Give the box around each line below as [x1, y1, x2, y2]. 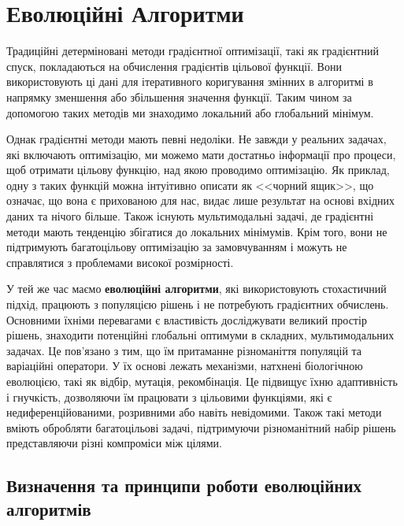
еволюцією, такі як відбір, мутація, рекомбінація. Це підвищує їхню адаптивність [6, 373, 398, 389]
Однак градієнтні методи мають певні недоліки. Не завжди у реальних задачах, [6, 131, 387, 147]
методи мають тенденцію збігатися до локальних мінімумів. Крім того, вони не [6, 223, 387, 239]
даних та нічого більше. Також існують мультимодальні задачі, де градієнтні [6, 208, 374, 224]
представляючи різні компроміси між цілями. [6, 435, 222, 451]
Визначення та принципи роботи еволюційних [6, 473, 361, 498]
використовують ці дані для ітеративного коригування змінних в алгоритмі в [6, 73, 373, 90]
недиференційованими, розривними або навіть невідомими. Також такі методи [6, 404, 382, 420]
